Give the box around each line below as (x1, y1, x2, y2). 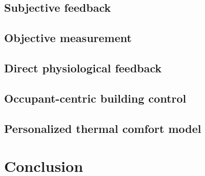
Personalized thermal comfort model (4, 120, 201, 136)
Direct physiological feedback (4, 60, 162, 75)
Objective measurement (4, 30, 132, 46)
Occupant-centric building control (4, 90, 187, 106)
